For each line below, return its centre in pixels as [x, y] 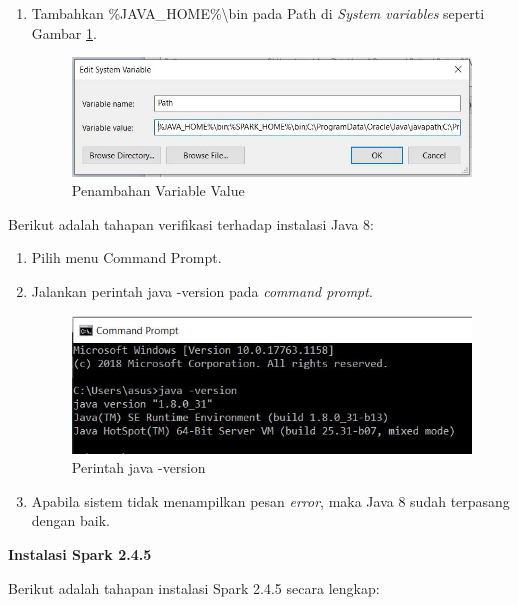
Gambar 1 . [64, 32]
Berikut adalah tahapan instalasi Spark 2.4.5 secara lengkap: [194, 587]
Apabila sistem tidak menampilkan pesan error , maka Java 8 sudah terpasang [270, 500]
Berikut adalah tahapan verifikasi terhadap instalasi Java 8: [191, 223]
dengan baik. [70, 520]
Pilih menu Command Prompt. [126, 257]
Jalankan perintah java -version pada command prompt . [202, 290]
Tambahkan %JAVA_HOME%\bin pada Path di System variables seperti [258, 13]
